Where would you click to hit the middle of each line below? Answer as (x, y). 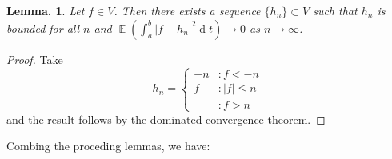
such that (335, 10)
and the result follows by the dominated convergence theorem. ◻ (166, 119)
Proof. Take (35, 59)
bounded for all (43, 28)
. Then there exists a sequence (187, 10)
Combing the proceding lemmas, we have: (108, 146)
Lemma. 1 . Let (46, 10)
